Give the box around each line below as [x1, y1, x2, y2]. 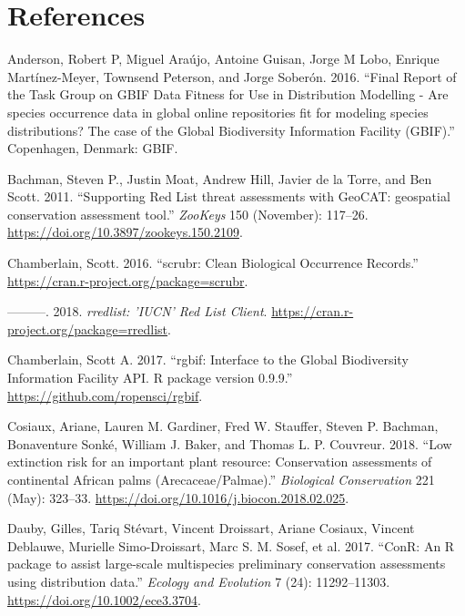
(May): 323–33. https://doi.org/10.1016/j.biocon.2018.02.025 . [7, 488, 349, 507]
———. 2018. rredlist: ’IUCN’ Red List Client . [7, 302, 268, 321]
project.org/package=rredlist [7, 319, 168, 338]
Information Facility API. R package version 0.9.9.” [7, 368, 293, 387]
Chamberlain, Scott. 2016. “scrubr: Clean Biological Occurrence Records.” [7, 253, 419, 272]
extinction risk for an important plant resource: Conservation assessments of [7, 452, 432, 471]
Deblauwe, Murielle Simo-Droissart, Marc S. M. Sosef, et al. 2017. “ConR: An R [7, 536, 455, 555]
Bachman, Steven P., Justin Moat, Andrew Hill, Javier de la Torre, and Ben [7, 169, 432, 188]
